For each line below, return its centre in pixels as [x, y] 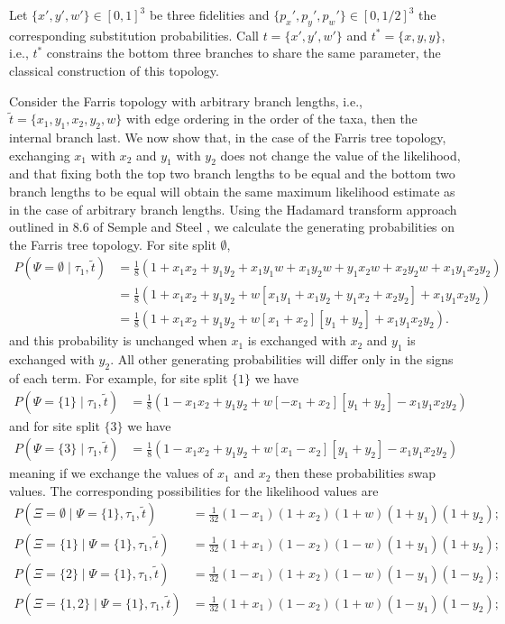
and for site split [55, 425]
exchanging [40, 155]
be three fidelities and [209, 14]
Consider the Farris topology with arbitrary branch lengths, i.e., [186, 101]
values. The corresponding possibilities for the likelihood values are [194, 490]
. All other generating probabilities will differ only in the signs [282, 359]
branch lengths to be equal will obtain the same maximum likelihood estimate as [232, 191]
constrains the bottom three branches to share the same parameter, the [243, 53]
